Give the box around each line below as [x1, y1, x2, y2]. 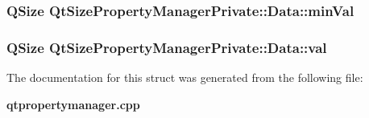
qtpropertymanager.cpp [6, 96, 140, 112]
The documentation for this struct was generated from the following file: [6, 69, 363, 86]
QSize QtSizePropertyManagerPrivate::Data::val [6, 37, 327, 57]
